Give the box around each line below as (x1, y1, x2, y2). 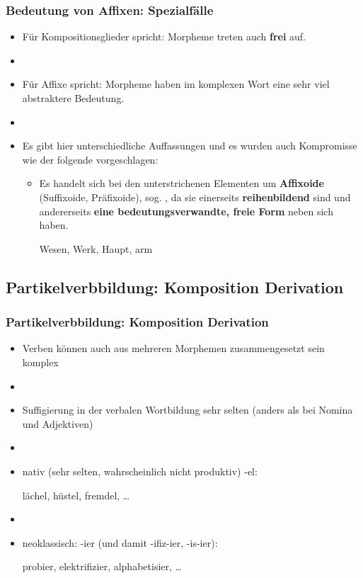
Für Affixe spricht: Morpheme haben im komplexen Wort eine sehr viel (22, 76, 330, 91)
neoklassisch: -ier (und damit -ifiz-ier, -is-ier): (22, 535, 218, 550)
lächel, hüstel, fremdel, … (22, 487, 130, 502)
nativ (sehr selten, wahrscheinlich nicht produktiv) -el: (22, 463, 258, 478)
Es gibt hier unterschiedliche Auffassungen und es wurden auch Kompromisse (22, 138, 357, 153)
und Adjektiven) (22, 416, 93, 431)
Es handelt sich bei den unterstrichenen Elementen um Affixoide (39, 176, 324, 191)
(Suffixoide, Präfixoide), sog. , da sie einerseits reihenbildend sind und (39, 189, 351, 204)
